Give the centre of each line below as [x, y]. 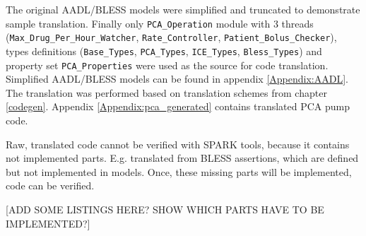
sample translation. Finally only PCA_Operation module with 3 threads [160, 23]
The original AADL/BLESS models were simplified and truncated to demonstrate [183, 9]
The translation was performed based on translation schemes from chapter [166, 92]
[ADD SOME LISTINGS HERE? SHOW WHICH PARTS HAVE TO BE [165, 209]
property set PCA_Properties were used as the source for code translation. [167, 65]
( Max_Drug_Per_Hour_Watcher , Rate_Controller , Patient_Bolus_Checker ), [171, 37]
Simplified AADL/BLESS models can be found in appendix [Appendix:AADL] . [177, 79]
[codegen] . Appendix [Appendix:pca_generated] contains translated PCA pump [178, 106]
